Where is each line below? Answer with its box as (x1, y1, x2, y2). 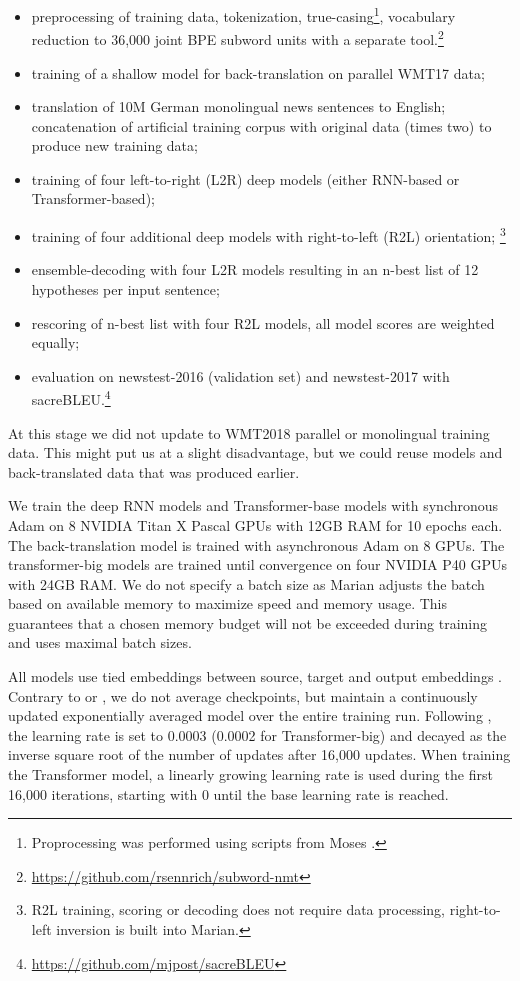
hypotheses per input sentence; (31, 278, 220, 299)
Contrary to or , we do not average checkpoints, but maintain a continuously (8, 685, 478, 706)
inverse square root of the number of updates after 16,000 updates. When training (8, 744, 511, 765)
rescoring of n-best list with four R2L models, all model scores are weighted (31, 312, 495, 333)
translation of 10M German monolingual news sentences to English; (31, 96, 446, 117)
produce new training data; (31, 135, 198, 156)
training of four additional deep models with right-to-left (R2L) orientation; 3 (31, 223, 506, 246)
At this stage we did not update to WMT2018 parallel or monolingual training (8, 422, 490, 443)
